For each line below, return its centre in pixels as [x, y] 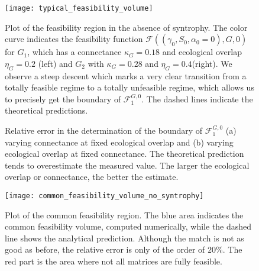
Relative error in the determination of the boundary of [104, 130]
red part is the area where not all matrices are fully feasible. [114, 261]
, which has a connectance [75, 52]
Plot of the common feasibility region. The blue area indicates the [124, 214]
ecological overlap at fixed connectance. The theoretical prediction [124, 154]
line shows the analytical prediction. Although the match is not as [124, 238]
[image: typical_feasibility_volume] [79, 8]
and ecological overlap [202, 52]
